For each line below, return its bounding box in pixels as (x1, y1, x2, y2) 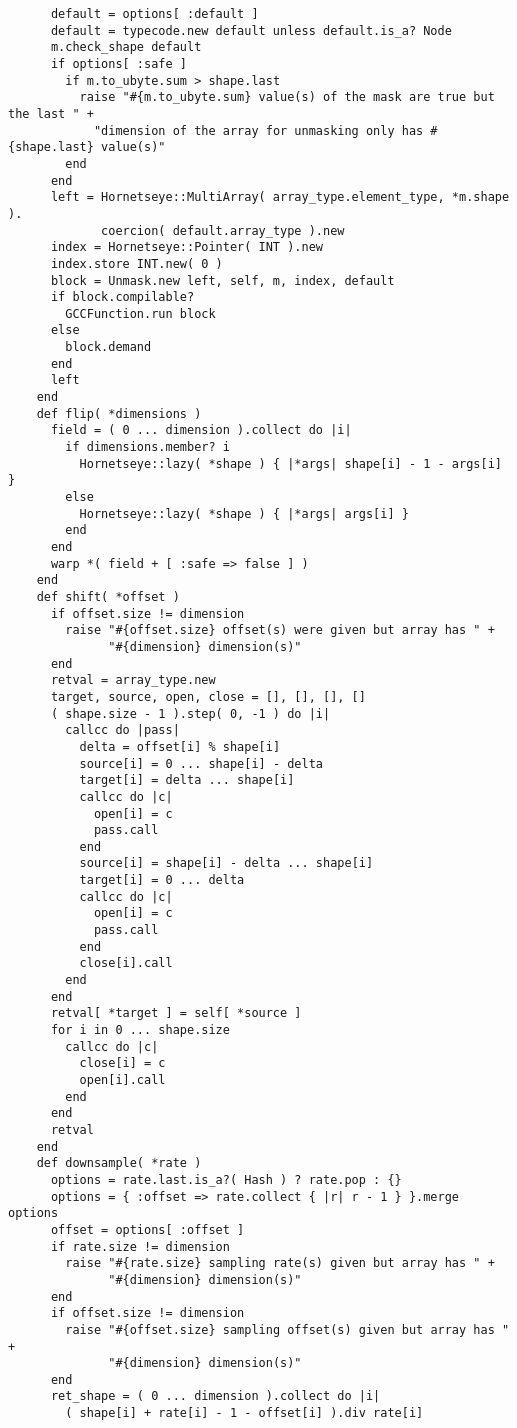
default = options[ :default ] (50, 7, 259, 21)
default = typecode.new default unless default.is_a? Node (50, 23, 452, 38)
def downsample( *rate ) (36, 1156, 202, 1171)
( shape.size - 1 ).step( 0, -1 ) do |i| (50, 706, 331, 721)
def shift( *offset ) (36, 589, 180, 604)
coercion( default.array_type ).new (101, 223, 345, 238)
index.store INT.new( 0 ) (50, 256, 223, 271)
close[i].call (79, 956, 173, 971)
